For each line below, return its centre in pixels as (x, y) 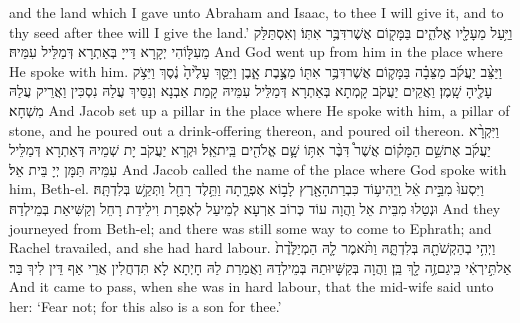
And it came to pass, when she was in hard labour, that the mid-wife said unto (251, 286)
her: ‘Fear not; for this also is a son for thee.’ (145, 305)
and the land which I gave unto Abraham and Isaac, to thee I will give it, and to (256, 12)
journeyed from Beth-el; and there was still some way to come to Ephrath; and (250, 227)
